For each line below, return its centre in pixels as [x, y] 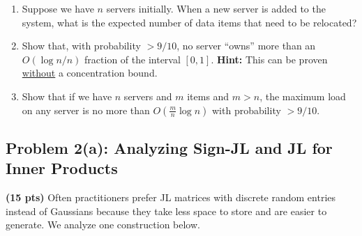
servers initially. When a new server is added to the [216, 8]
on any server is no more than [86, 110]
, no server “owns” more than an [246, 46]
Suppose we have [58, 8]
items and [208, 96]
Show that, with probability [81, 46]
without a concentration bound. [90, 73]
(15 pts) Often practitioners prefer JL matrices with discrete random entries [171, 197]
